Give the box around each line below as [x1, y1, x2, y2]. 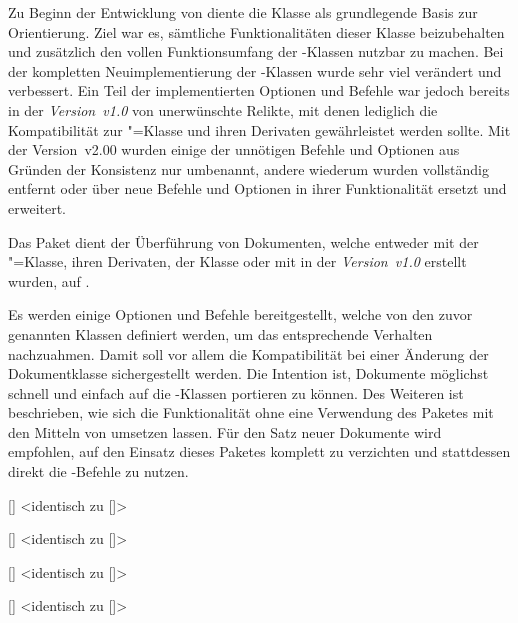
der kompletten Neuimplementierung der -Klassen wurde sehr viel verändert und [8, 60, 502, 81]
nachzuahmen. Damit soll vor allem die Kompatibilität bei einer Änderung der [8, 343, 489, 364]
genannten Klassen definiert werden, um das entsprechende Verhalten [8, 323, 433, 344]
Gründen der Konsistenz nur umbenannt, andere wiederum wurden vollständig [8, 158, 489, 179]
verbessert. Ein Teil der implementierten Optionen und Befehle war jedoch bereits [8, 80, 510, 101]
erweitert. [8, 197, 67, 218]
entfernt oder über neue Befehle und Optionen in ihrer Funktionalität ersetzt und [8, 178, 507, 199]
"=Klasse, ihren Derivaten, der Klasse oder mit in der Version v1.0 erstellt [8, 251, 467, 272]
